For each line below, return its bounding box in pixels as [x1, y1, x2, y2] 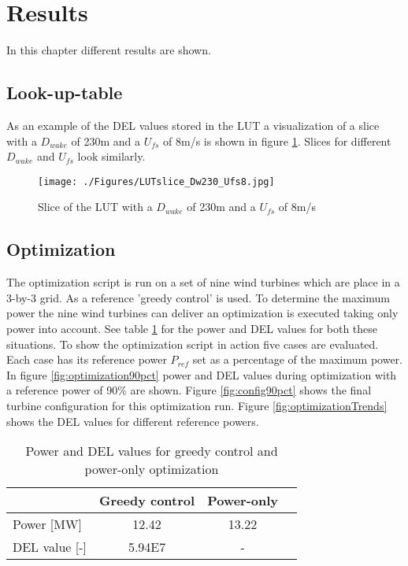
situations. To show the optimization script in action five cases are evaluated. [6, 335, 379, 352]
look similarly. [77, 148, 146, 165]
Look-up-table [6, 80, 123, 105]
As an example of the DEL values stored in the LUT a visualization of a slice [6, 117, 380, 133]
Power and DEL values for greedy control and [25, 442, 278, 461]
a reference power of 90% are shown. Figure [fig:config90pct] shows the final [6, 382, 372, 398]
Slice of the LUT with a [38, 198, 153, 215]
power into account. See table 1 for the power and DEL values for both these [6, 320, 378, 336]
